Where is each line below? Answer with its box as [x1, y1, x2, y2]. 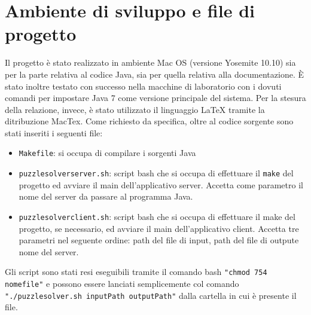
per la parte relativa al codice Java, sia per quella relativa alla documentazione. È [5, 68, 304, 80]
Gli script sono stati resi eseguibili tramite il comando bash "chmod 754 [5, 265, 267, 278]
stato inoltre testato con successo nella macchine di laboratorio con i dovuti [5, 79, 282, 92]
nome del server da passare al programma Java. [19, 190, 193, 203]
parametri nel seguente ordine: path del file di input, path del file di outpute [19, 234, 299, 246]
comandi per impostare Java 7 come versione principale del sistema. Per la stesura [5, 91, 306, 104]
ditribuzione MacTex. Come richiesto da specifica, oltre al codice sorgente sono [5, 115, 294, 127]
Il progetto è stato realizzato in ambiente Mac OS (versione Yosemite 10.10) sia [5, 56, 296, 69]
